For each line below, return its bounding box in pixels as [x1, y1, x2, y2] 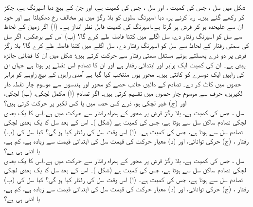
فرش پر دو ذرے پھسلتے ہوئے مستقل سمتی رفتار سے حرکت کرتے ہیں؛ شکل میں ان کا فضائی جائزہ [4, 49, 246, 60]
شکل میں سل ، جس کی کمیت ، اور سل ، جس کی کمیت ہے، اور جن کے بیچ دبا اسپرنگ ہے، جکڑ [4, 2, 246, 12]
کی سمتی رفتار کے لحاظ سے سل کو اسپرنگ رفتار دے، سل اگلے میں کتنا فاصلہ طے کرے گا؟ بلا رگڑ [4, 40, 249, 50]
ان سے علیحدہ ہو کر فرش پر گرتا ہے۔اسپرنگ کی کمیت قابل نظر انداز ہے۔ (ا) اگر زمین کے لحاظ [4, 21, 243, 31]
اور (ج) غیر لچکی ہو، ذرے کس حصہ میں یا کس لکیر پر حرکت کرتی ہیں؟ [4, 97, 187, 107]
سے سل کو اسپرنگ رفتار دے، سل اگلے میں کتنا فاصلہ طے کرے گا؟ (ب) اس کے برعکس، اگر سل [4, 30, 242, 41]
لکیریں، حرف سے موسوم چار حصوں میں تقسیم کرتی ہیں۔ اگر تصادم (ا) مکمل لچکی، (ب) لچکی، [4, 88, 243, 98]
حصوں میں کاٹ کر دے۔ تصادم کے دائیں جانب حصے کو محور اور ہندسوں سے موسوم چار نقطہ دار [4, 78, 241, 88]
